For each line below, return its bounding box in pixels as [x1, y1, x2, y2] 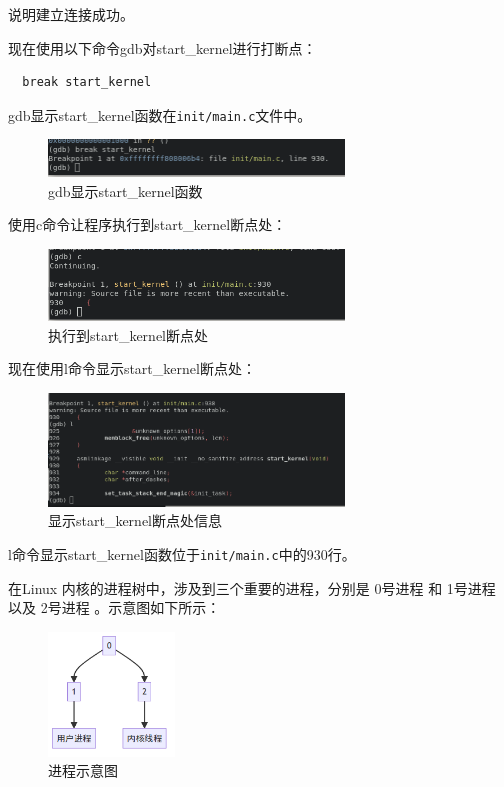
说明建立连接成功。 [8, 4, 134, 24]
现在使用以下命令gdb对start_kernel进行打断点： [8, 37, 317, 58]
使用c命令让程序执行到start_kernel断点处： [8, 214, 287, 235]
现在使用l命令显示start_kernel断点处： [8, 358, 256, 379]
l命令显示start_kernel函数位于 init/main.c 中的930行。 [8, 544, 356, 565]
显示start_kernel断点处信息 [48, 510, 222, 531]
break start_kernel [22, 75, 152, 90]
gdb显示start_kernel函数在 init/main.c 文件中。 [8, 104, 312, 125]
